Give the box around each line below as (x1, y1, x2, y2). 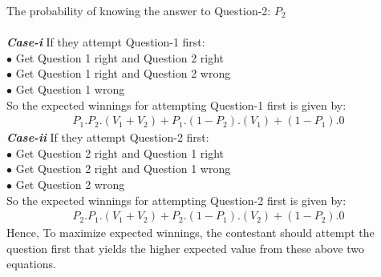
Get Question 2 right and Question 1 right (15, 144, 225, 161)
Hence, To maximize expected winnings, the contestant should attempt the (6, 224, 375, 241)
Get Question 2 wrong (15, 175, 125, 192)
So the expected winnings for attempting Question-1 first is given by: (6, 96, 347, 113)
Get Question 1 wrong (15, 80, 125, 97)
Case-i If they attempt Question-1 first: (6, 34, 205, 50)
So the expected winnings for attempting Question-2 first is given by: (6, 191, 347, 208)
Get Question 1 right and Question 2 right (15, 49, 225, 66)
